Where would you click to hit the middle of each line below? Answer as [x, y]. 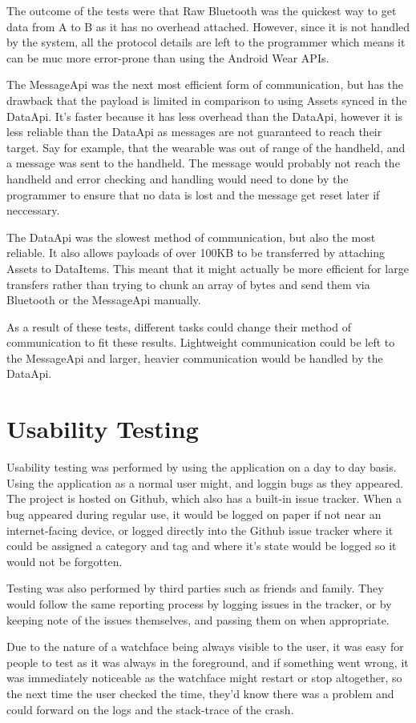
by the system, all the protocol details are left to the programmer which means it [206, 42]
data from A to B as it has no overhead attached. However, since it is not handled [208, 26]
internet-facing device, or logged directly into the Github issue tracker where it [200, 530]
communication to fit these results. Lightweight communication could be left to [201, 342]
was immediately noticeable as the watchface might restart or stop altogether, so [204, 678]
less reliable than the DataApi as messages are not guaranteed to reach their [194, 132]
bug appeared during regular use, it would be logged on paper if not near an [194, 514]
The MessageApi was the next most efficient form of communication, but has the [205, 84]
